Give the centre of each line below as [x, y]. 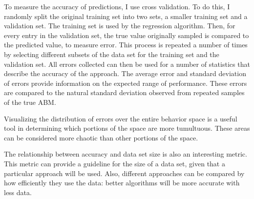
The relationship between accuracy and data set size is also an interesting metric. [126, 154]
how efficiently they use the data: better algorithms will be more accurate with [122, 183]
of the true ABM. [30, 102]
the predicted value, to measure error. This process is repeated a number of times [126, 45]
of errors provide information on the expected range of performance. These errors [126, 83]
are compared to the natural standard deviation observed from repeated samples [124, 92]
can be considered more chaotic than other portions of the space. [101, 137]
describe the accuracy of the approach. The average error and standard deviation [125, 73]
